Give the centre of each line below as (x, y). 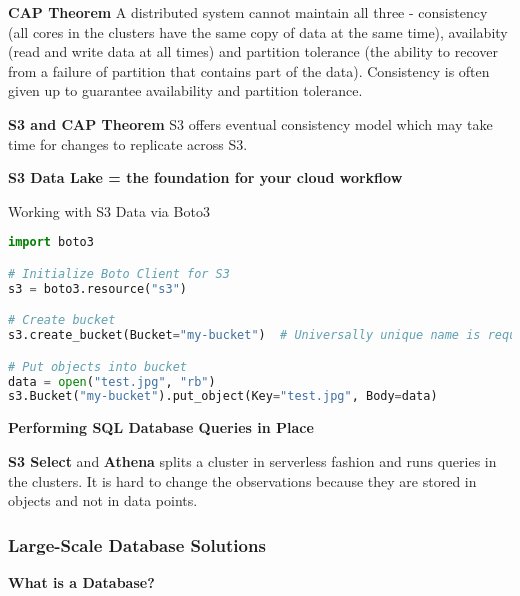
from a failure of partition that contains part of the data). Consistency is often (249, 70)
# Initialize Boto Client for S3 (119, 273)
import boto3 (51, 242)
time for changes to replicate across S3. (128, 143)
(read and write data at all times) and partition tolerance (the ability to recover (253, 51)
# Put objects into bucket (97, 366)
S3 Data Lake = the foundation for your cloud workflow (205, 177)
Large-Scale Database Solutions (137, 544)
